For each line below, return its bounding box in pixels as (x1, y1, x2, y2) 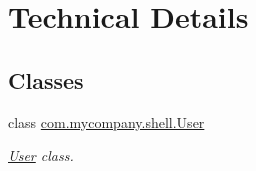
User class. (8, 145, 74, 166)
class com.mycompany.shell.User (8, 111, 205, 132)
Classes (8, 64, 84, 95)
